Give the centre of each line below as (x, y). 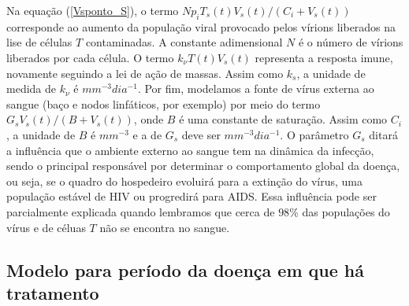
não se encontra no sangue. (165, 227)
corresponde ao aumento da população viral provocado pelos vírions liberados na (201, 26)
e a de (147, 134)
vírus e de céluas (46, 227)
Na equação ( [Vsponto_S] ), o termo (93, 10)
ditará (383, 134)
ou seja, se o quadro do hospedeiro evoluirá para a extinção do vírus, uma (185, 181)
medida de (31, 88)
